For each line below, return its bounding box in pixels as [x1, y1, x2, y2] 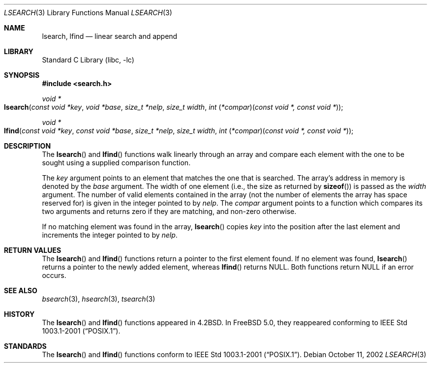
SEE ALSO [4, 286, 37, 295]
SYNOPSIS [4, 71, 40, 79]
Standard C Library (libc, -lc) [42, 56, 134, 64]
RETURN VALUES [4, 246, 62, 254]
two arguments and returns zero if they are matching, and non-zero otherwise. [42, 207, 297, 215]
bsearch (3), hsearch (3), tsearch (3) [42, 295, 155, 303]
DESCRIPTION [4, 142, 51, 150]
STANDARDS [4, 342, 47, 350]
